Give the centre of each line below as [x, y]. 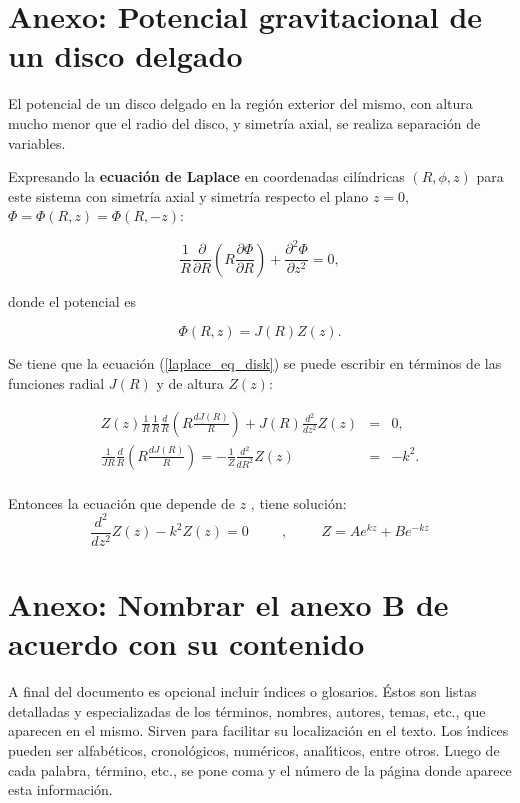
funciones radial [56, 383]
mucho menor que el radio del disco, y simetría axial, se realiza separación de [244, 122]
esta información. [60, 789]
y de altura [190, 383]
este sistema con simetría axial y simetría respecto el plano [188, 195]
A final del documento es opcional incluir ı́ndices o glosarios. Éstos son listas [242, 691]
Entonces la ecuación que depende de [121, 502]
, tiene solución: [298, 502]
